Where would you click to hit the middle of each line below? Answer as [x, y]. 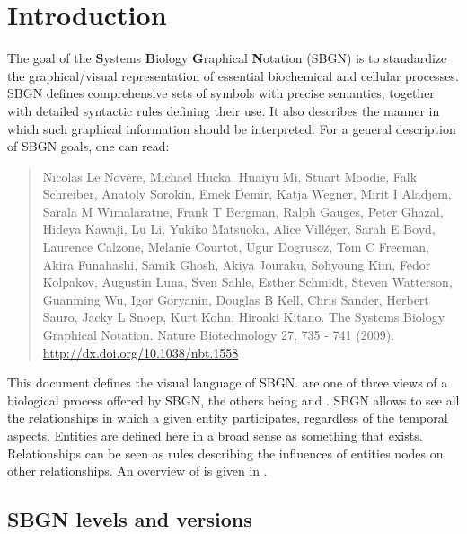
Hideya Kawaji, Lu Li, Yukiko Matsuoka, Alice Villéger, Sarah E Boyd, [239, 229]
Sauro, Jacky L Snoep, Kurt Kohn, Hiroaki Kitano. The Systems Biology [244, 317]
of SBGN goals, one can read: [88, 146]
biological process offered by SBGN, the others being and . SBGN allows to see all [233, 400]
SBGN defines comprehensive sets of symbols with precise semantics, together [221, 93]
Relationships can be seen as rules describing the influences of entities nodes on [225, 453]
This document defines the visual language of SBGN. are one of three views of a [228, 383]
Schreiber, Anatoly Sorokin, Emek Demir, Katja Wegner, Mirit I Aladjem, [247, 194]
